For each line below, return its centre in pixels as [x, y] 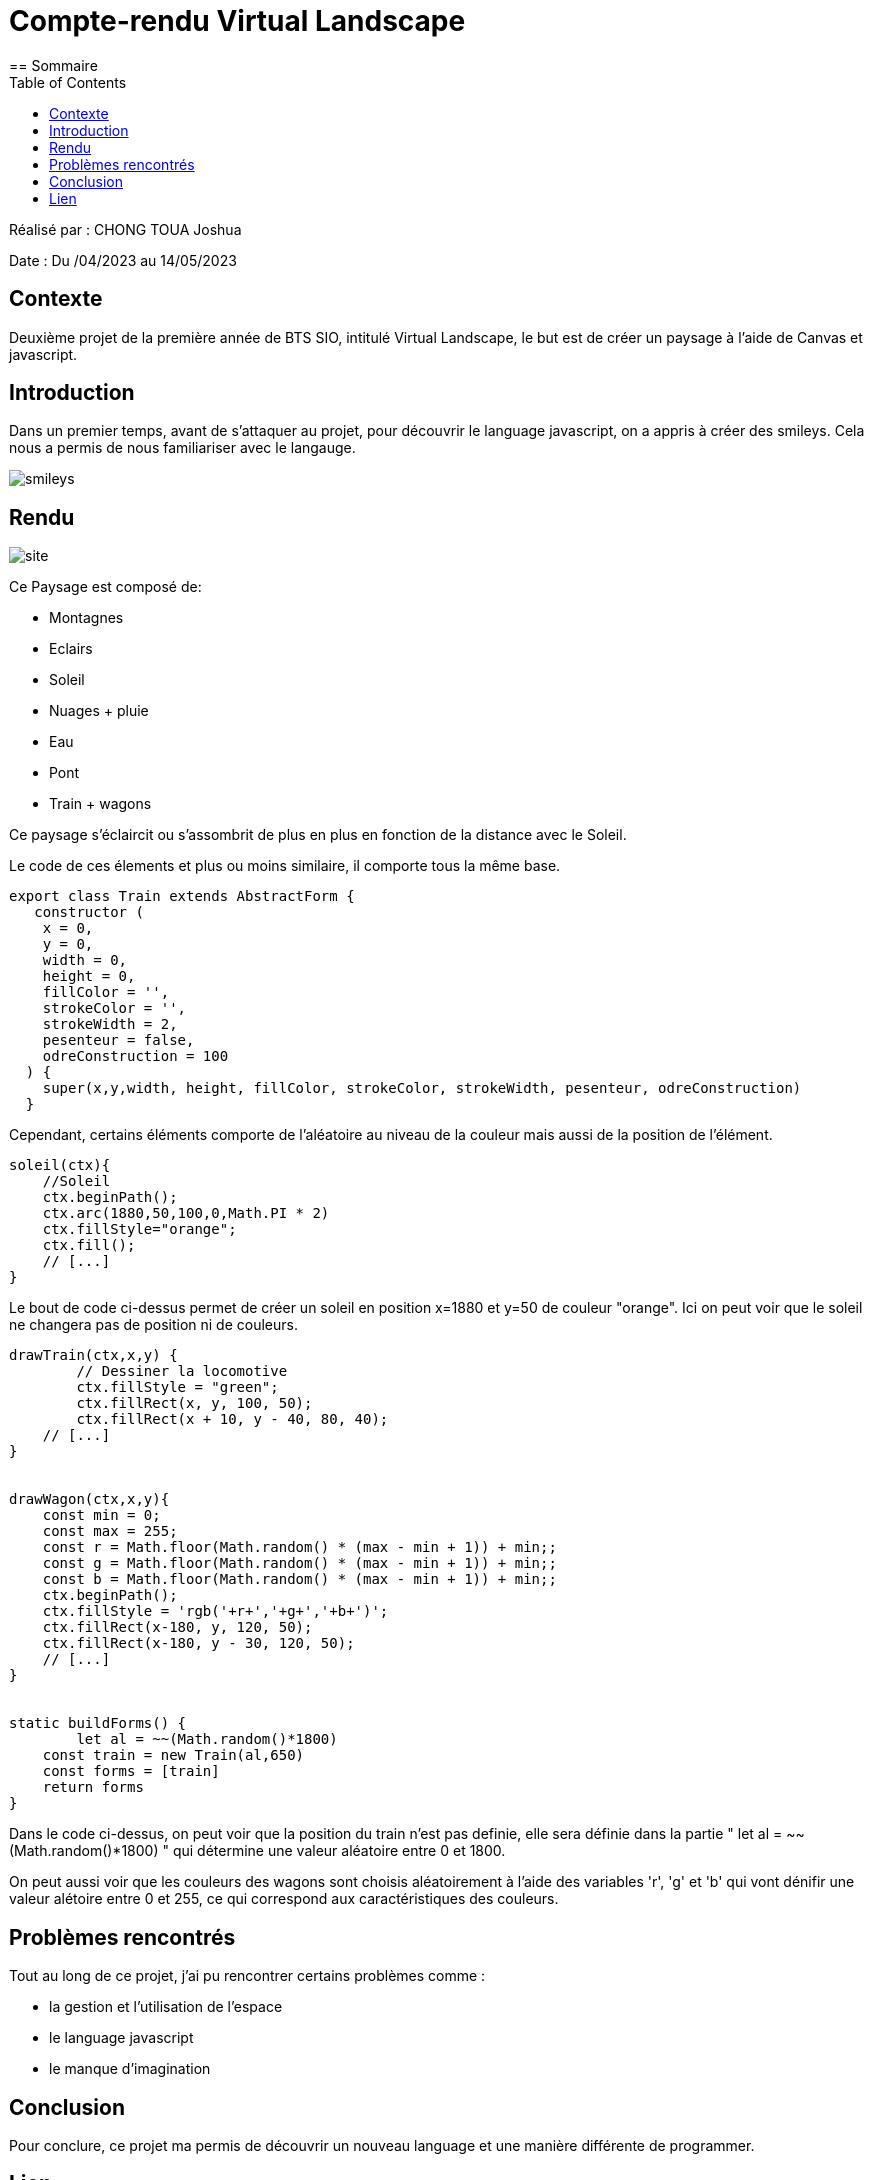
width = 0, [85, 960]
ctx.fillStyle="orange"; [139, 1229]
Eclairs [71, 649]
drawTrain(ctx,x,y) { [93, 1355]
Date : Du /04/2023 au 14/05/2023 [123, 260]
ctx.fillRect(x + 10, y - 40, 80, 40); [232, 1419]
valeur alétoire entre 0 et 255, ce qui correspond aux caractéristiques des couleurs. [284, 1899]
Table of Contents [68, 82]
